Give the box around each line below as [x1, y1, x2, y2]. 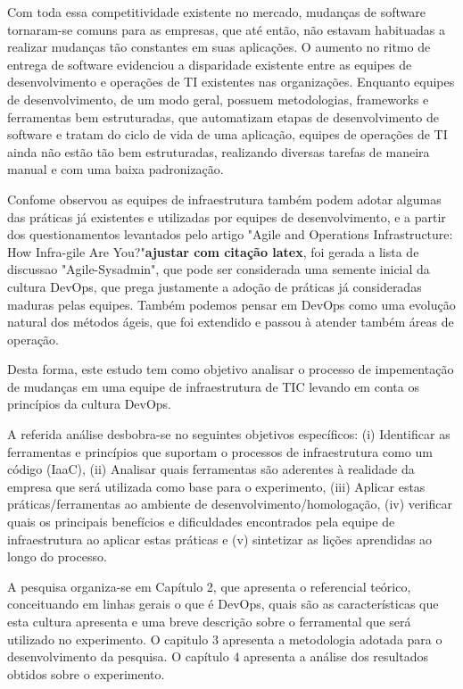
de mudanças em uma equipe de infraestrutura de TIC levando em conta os [7, 377, 419, 395]
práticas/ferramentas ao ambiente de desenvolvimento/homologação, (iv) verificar [7, 494, 452, 513]
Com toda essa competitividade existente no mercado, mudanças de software [7, 3, 426, 21]
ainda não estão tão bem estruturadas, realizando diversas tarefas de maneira [7, 142, 430, 161]
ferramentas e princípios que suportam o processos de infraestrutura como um [7, 442, 433, 461]
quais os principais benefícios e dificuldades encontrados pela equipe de [7, 512, 395, 531]
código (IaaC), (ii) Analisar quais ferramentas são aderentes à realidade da [7, 460, 415, 478]
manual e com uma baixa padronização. [7, 160, 224, 178]
